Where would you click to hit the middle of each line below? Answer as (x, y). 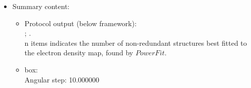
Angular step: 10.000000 (62, 79)
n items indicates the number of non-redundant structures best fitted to (136, 42)
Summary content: (41, 6)
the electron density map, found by (79, 53)
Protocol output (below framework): (80, 23)
